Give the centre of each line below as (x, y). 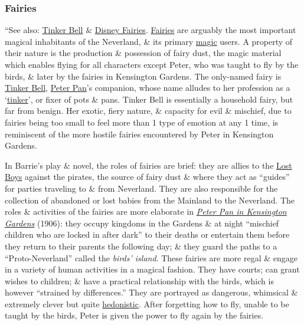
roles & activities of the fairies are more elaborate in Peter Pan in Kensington (146, 211)
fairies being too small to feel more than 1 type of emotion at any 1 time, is (142, 122)
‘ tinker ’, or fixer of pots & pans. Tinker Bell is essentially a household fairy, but (149, 99)
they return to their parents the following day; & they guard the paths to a (141, 246)
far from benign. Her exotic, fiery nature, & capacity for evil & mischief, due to (148, 111)
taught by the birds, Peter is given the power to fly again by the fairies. (134, 315)
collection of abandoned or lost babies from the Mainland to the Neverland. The (150, 200)
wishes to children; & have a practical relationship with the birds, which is (139, 280)
